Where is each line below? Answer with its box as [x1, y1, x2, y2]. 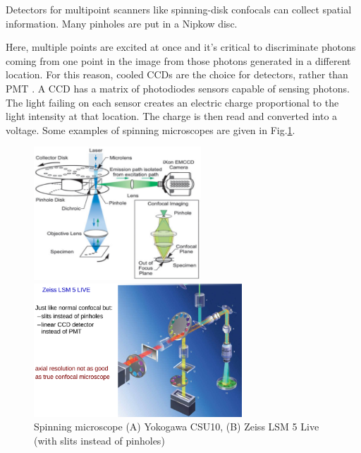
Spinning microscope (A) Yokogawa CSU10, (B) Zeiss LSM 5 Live [34, 419, 319, 434]
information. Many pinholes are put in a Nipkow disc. [6, 16, 238, 30]
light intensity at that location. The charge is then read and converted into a [6, 109, 338, 123]
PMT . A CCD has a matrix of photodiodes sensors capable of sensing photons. [6, 80, 350, 95]
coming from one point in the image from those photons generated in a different [6, 53, 351, 68]
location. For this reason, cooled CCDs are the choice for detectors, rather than [6, 67, 348, 82]
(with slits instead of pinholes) [34, 433, 165, 448]
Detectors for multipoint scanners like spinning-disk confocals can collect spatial [6, 2, 352, 16]
